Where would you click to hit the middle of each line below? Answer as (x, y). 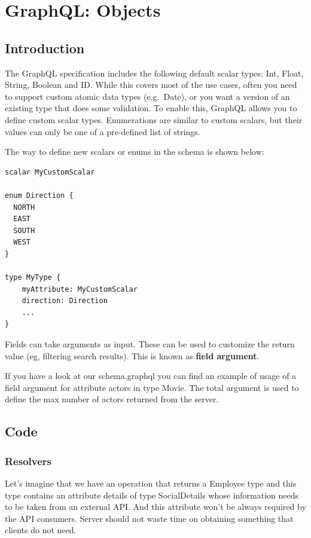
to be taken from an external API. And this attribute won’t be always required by (155, 507)
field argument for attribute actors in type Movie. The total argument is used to (152, 387)
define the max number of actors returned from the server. (112, 399)
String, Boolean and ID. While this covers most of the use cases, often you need (151, 85)
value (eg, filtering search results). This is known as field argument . (132, 355)
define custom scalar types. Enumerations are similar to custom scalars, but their (154, 119)
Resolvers (28, 461)
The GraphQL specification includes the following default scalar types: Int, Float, (154, 73)
